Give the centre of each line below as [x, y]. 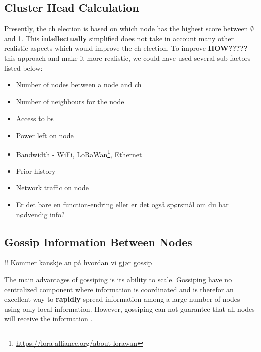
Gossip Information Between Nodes [98, 241]
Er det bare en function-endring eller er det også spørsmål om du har [122, 204]
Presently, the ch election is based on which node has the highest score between [126, 28]
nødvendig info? [40, 214]
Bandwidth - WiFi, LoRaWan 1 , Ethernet [79, 153]
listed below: [23, 68]
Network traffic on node [52, 188]
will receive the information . [48, 319]
